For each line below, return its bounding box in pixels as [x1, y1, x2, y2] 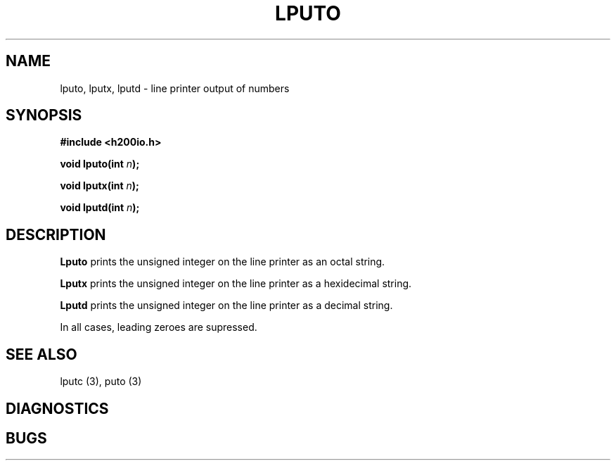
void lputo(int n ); [60, 158, 140, 170]
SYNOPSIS [6, 106, 82, 125]
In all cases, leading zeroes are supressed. [60, 321, 257, 334]
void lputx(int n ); [60, 180, 139, 192]
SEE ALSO [6, 345, 77, 363]
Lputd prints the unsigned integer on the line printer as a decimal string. [60, 299, 393, 312]
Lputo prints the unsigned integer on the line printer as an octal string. [60, 256, 385, 268]
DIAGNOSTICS [6, 399, 109, 417]
